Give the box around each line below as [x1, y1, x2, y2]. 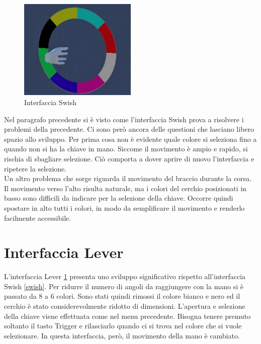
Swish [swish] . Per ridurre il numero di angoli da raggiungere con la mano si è [4, 281, 244, 291]
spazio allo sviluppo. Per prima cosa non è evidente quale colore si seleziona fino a [4, 133, 257, 144]
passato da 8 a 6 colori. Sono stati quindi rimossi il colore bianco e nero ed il [4, 291, 240, 301]
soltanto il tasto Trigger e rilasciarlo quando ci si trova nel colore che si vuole [4, 320, 242, 331]
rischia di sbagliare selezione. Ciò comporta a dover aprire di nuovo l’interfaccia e [4, 153, 254, 163]
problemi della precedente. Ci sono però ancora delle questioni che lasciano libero [4, 124, 254, 134]
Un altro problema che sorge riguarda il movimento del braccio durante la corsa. [4, 173, 252, 184]
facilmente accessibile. [4, 212, 71, 223]
